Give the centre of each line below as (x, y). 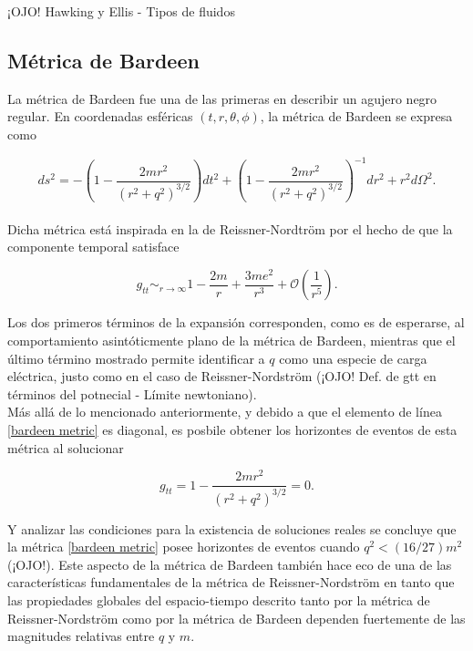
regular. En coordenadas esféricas (100, 116)
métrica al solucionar (66, 447)
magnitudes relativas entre (81, 636)
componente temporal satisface (93, 247)
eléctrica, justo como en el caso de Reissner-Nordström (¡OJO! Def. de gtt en (222, 376)
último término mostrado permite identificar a (136, 358)
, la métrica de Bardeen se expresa (356, 116)
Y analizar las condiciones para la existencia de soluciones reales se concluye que (232, 528)
